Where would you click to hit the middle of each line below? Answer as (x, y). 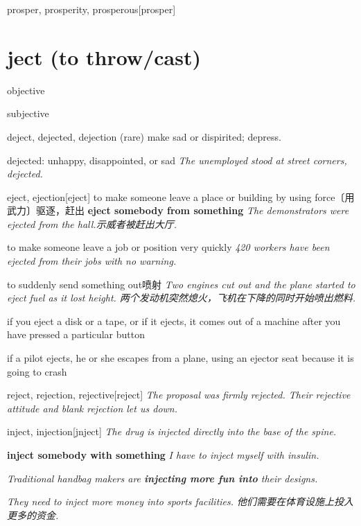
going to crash (37, 371)
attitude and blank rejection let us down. (92, 408)
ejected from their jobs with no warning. (92, 261)
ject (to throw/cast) (104, 56)
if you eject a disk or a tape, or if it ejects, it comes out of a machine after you (174, 321)
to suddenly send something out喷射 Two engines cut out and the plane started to (181, 284)
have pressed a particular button (76, 334)
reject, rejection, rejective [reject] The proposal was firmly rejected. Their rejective (179, 395)
